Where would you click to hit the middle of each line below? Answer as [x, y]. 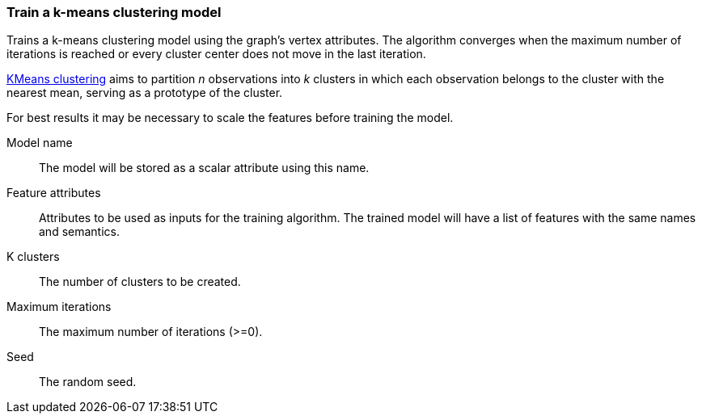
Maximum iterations [59, 307]
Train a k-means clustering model [114, 12]
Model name [40, 143]
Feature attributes [54, 193]
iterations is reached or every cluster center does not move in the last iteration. [216, 54]
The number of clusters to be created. [140, 282]
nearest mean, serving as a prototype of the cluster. [145, 93]
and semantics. [79, 232]
